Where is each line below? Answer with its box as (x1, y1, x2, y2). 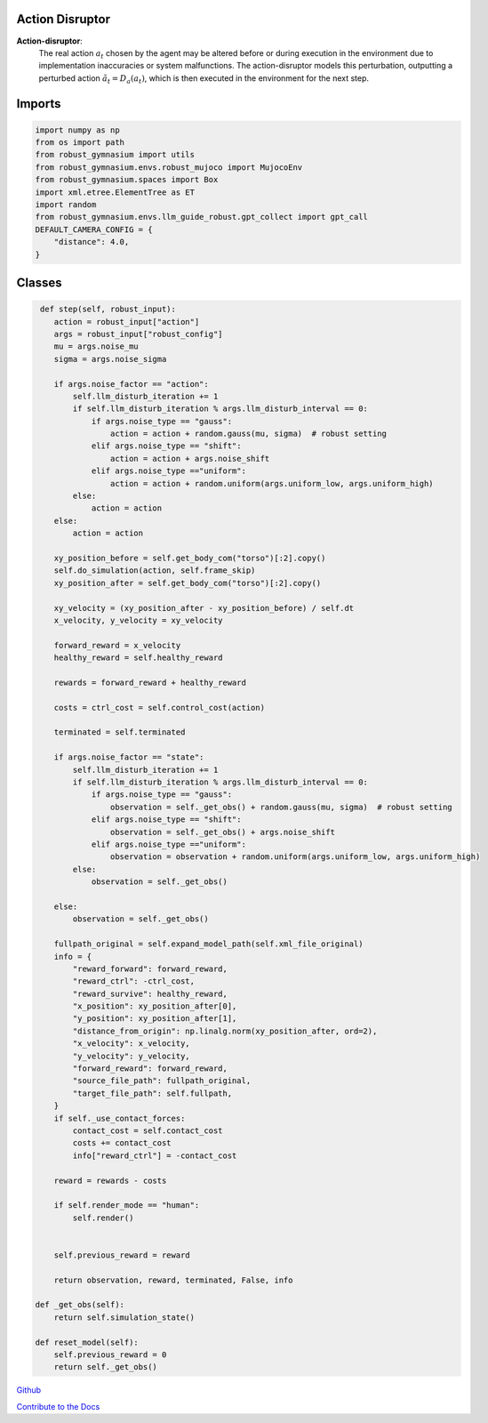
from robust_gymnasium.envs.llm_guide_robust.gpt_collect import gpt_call (35, 212, 369, 222)
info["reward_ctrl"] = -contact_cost (72, 1150, 237, 1161)
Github (16, 1385, 42, 1395)
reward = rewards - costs (53, 1175, 167, 1186)
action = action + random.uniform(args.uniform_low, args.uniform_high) (109, 478, 435, 488)
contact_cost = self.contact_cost (72, 1125, 223, 1136)
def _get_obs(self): (35, 1299, 124, 1310)
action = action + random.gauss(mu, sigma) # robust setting (109, 429, 387, 439)
